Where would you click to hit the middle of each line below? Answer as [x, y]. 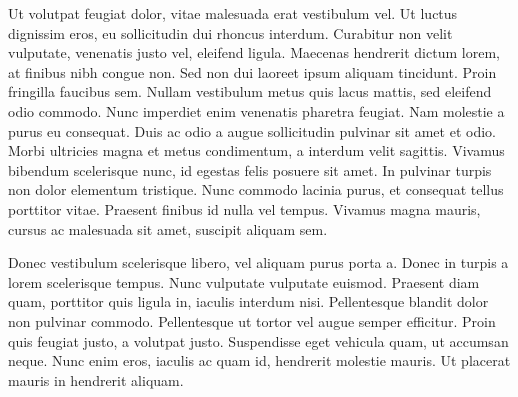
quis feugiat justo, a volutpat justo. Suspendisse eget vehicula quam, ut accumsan [258, 340]
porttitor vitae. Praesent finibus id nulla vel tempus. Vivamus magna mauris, [244, 208]
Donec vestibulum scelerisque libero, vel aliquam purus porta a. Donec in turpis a [258, 262]
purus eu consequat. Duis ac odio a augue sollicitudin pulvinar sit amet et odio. [252, 130]
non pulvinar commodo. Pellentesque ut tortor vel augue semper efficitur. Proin [252, 320]
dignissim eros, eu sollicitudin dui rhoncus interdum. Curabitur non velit [230, 32]
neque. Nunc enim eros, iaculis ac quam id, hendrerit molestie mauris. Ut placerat [259, 360]
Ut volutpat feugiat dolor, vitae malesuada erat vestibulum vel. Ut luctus [233, 13]
